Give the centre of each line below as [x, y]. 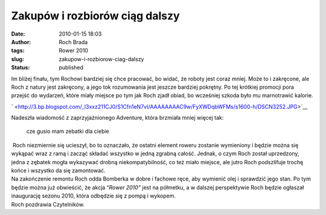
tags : [18, 51]
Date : [18, 34]
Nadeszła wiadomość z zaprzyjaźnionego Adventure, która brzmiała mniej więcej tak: [117, 118]
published [71, 68]
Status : [21, 68]
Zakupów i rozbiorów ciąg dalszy [96, 16]
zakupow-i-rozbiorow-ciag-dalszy [101, 59]
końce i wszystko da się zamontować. [58, 171]
